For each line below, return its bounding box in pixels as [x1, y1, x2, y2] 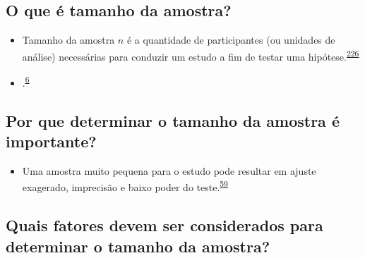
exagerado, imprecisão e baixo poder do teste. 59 [22, 178, 228, 195]
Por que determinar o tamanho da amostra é [6, 109, 340, 131]
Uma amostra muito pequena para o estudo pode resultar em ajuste [22, 163, 316, 178]
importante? [6, 130, 97, 152]
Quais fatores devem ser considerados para [6, 214, 323, 236]
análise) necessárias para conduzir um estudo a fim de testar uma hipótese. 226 [22, 47, 359, 63]
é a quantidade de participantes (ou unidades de [126, 32, 335, 47]
